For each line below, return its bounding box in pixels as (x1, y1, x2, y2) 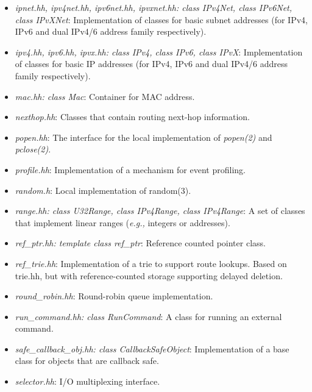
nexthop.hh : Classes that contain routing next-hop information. (15, 110, 250, 123)
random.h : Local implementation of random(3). (15, 184, 191, 196)
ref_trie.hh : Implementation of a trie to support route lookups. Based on (15, 257, 287, 269)
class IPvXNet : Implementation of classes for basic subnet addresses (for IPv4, (15, 13, 308, 26)
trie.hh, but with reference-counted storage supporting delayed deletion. (15, 269, 283, 282)
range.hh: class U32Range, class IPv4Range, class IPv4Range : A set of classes (15, 204, 305, 217)
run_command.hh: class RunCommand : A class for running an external (15, 310, 282, 323)
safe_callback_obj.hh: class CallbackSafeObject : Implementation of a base (15, 342, 289, 355)
